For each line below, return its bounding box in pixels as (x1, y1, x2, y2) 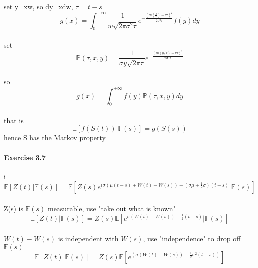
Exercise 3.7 (4, 152, 46, 162)
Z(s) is (4, 203, 24, 214)
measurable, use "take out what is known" (47, 203, 176, 214)
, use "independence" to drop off (143, 233, 241, 244)
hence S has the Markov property (4, 132, 106, 143)
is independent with (58, 233, 119, 244)
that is (4, 115, 24, 125)
